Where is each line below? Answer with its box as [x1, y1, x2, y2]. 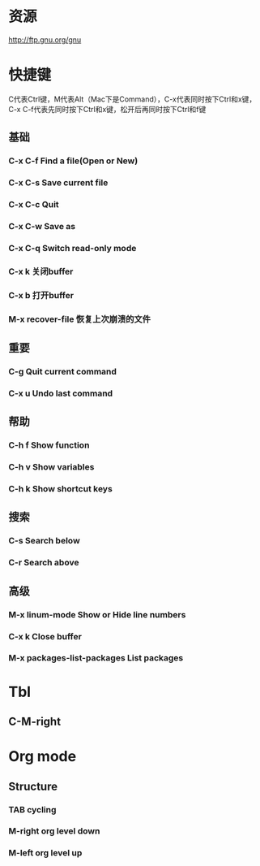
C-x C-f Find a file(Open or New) [8, 155, 139, 167]
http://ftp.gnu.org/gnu [8, 34, 82, 45]
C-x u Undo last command [8, 388, 113, 399]
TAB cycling [8, 803, 57, 815]
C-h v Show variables [8, 461, 95, 473]
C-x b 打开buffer [8, 289, 75, 301]
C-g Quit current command [8, 366, 117, 377]
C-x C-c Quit [8, 199, 59, 210]
